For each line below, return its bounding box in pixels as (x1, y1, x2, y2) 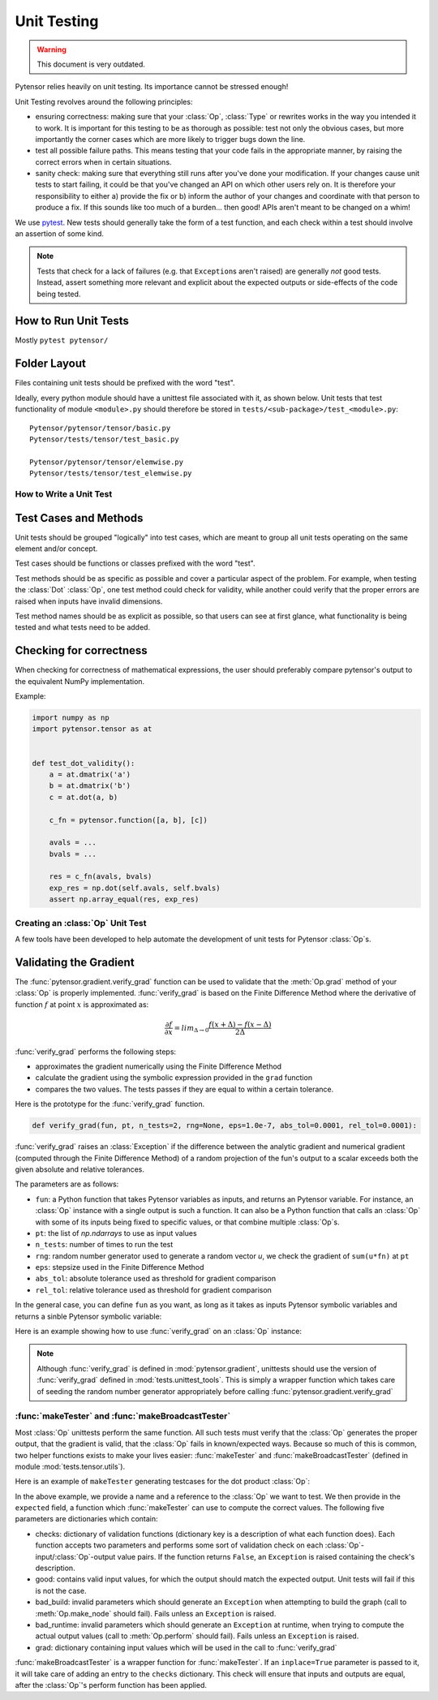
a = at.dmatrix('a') (49, 769, 131, 779)
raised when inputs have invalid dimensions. (15, 596, 163, 606)
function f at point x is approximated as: (15, 999, 149, 1009)
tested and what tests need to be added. (15, 622, 150, 632)
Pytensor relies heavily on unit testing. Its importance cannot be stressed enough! (15, 82, 289, 92)
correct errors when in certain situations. (35, 157, 172, 166)
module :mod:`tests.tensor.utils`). (15, 1461, 126, 1471)
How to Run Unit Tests (15, 314, 130, 328)
